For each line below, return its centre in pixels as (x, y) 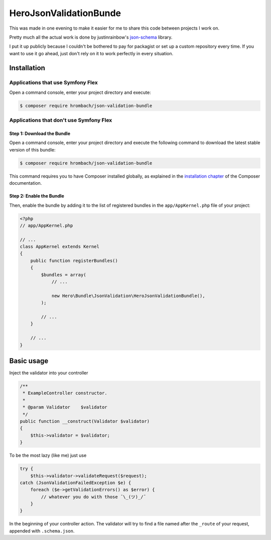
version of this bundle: (32, 150)
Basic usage (29, 361)
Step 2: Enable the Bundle (37, 196)
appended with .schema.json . (42, 531)
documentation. (26, 183)
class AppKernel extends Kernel (60, 247)
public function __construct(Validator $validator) (85, 421)
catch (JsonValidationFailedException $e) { (76, 483)
